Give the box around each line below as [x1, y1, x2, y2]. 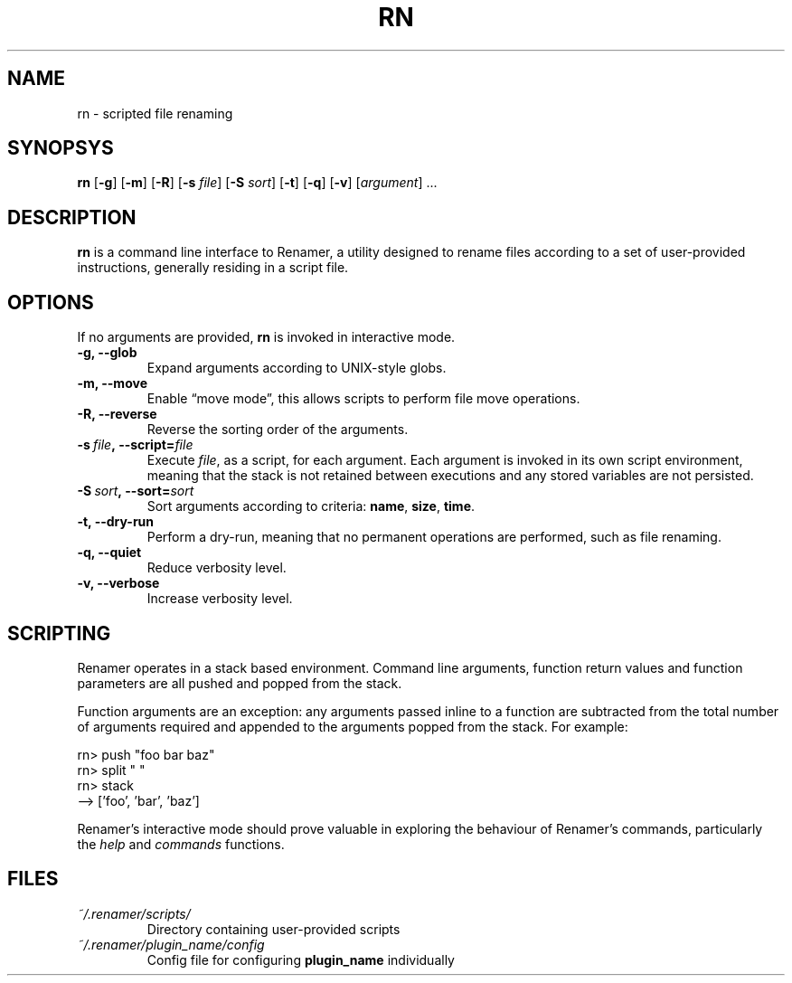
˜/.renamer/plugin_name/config [77, 936, 265, 952]
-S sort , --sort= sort [77, 483, 194, 499]
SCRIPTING [7, 621, 111, 645]
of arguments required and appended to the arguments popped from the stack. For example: [77, 718, 628, 734]
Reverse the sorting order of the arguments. [146, 421, 409, 438]
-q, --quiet [77, 544, 142, 561]
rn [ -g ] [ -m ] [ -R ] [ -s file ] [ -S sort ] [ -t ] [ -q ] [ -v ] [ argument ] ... [77, 175, 438, 191]
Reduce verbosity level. [146, 560, 287, 576]
